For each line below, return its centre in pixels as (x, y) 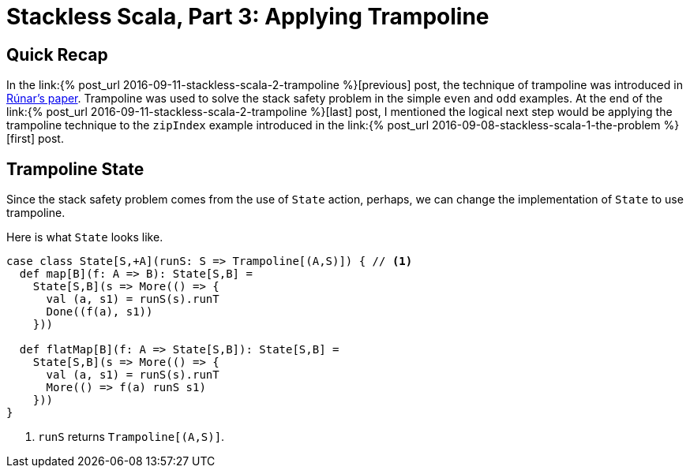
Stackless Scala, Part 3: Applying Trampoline (248, 17)
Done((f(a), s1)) (99, 312)
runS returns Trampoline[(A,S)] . (131, 437)
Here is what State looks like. (85, 237)
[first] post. (35, 139)
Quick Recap (57, 54)
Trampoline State (75, 169)
